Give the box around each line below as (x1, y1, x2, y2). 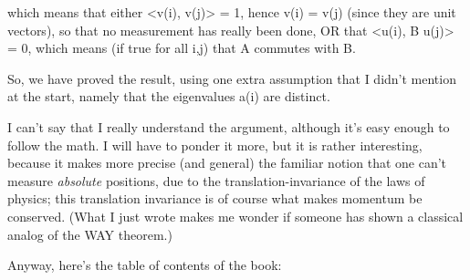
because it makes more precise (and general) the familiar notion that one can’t (7, 153, 447, 172)
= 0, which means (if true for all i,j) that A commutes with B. (7, 38, 356, 57)
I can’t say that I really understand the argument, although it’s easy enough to (7, 117, 450, 136)
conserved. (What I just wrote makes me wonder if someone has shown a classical (7, 206, 464, 225)
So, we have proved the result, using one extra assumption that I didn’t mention (7, 68, 456, 88)
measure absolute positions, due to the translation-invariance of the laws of (7, 171, 425, 190)
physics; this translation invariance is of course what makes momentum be (7, 189, 423, 208)
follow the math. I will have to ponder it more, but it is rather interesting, (7, 135, 423, 154)
